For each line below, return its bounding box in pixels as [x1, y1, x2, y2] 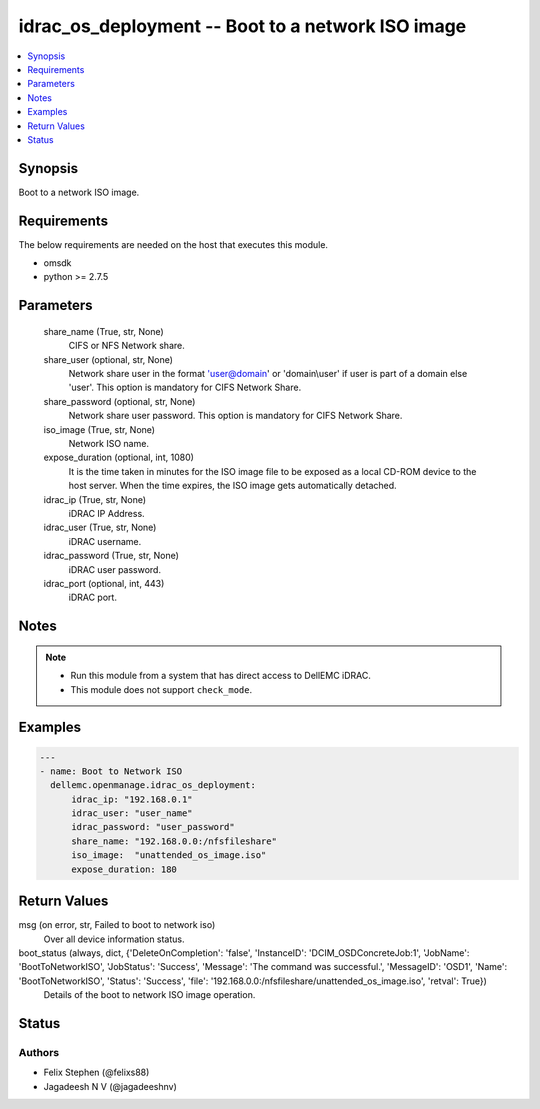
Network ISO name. [68, 438, 150, 450]
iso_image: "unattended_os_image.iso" [71, 850, 267, 861]
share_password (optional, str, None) [43, 395, 196, 407]
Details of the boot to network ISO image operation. [43, 989, 256, 1001]
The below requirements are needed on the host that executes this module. [18, 238, 329, 250]
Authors [18, 1045, 60, 1059]
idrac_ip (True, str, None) [43, 493, 147, 505]
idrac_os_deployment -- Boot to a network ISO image [18, 15, 467, 37]
